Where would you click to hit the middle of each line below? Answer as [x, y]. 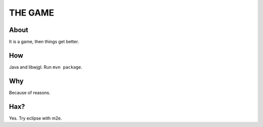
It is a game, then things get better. [44, 42]
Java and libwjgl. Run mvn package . [46, 67]
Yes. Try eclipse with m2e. [36, 118]
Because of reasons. [30, 92]
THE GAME [32, 13]
